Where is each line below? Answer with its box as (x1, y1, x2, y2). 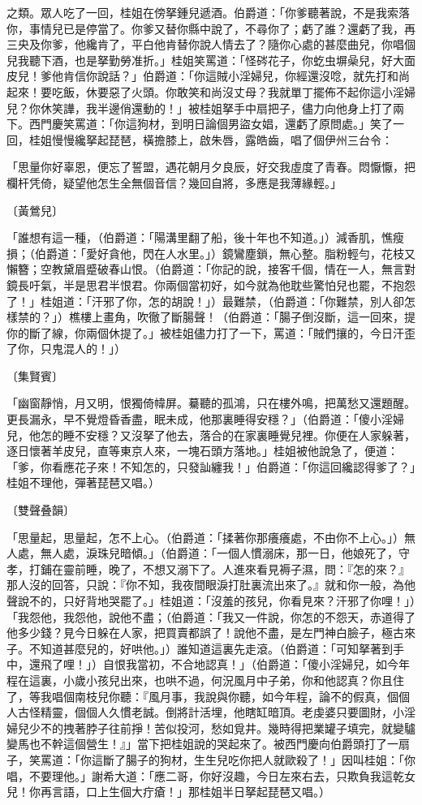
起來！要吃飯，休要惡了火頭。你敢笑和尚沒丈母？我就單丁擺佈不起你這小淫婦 (6, 83, 416, 100)
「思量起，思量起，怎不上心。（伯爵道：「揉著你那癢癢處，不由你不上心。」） (6, 528, 404, 545)
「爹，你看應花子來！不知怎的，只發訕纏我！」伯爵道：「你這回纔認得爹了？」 (6, 458, 416, 475)
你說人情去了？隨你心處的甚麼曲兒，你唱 (187, 36, 404, 53)
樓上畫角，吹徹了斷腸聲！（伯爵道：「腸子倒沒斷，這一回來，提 (80, 308, 416, 325)
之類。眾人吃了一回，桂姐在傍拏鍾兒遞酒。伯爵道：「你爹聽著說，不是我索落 (6, 4, 410, 20)
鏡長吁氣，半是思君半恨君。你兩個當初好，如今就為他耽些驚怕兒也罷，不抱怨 (6, 276, 416, 293)
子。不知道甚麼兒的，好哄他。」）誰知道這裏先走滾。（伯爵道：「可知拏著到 (6, 639, 393, 656)
